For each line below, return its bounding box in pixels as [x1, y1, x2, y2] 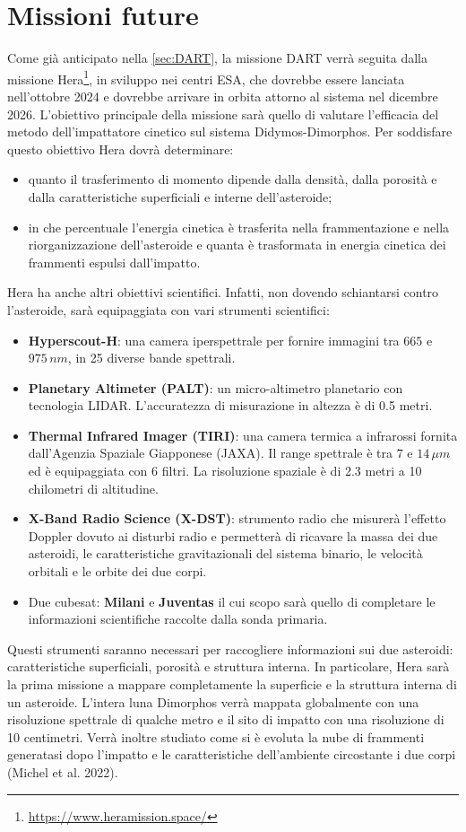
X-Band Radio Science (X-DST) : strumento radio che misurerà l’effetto [28, 509, 446, 528]
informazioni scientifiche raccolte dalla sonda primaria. [28, 609, 328, 628]
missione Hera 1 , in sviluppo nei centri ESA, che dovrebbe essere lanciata [7, 66, 405, 88]
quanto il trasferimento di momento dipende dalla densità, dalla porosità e [28, 170, 437, 188]
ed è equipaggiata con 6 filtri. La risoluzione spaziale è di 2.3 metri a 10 [28, 461, 422, 480]
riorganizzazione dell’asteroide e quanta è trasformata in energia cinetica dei [28, 235, 446, 254]
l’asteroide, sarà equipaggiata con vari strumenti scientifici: [7, 300, 330, 319]
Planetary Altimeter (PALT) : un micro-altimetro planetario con [28, 378, 403, 397]
